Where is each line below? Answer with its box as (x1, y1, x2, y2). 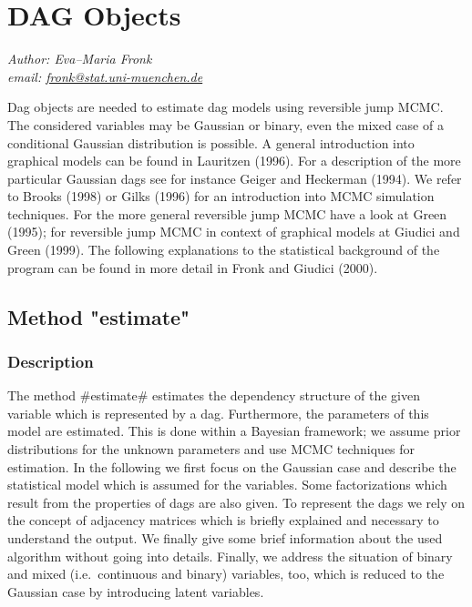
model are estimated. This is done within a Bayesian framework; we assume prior (7, 421, 461, 440)
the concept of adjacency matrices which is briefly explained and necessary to (7, 511, 439, 530)
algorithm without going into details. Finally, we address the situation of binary (7, 546, 453, 565)
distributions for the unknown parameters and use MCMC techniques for (7, 440, 416, 459)
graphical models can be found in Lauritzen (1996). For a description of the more (7, 151, 461, 170)
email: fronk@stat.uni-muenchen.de (7, 66, 203, 86)
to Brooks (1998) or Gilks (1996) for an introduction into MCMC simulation (7, 187, 435, 206)
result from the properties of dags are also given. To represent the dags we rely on (7, 492, 466, 511)
